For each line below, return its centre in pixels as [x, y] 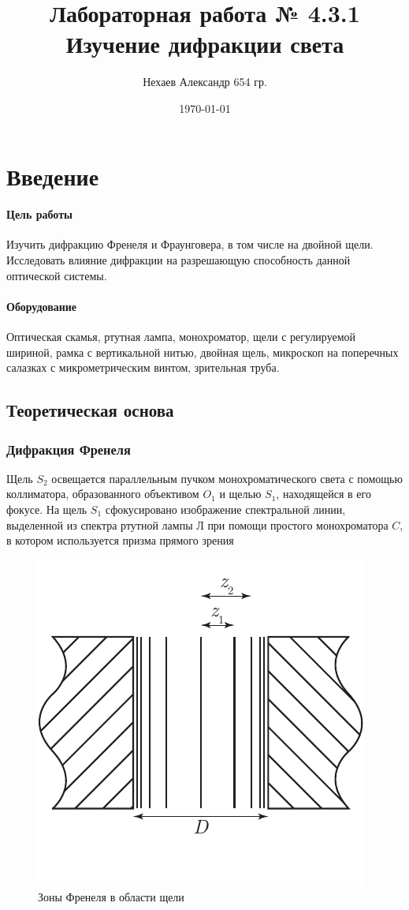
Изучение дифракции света [205, 44]
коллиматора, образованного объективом [103, 494]
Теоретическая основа [90, 410]
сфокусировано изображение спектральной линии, [225, 509]
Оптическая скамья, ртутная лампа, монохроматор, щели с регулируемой [181, 337]
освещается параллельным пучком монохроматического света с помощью [227, 478]
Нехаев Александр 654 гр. [205, 82]
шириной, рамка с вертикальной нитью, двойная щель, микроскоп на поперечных [203, 352]
